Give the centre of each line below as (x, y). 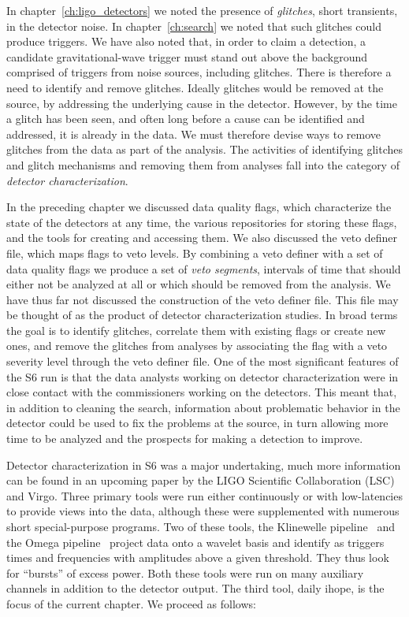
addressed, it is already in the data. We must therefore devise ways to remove (194, 134)
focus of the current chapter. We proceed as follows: (131, 603)
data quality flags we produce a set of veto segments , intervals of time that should (204, 268)
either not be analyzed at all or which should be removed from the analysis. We (199, 284)
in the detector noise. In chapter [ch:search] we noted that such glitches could (194, 26)
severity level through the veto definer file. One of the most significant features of (203, 361)
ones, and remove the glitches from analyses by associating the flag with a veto (197, 346)
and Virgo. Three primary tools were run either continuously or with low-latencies (204, 495)
